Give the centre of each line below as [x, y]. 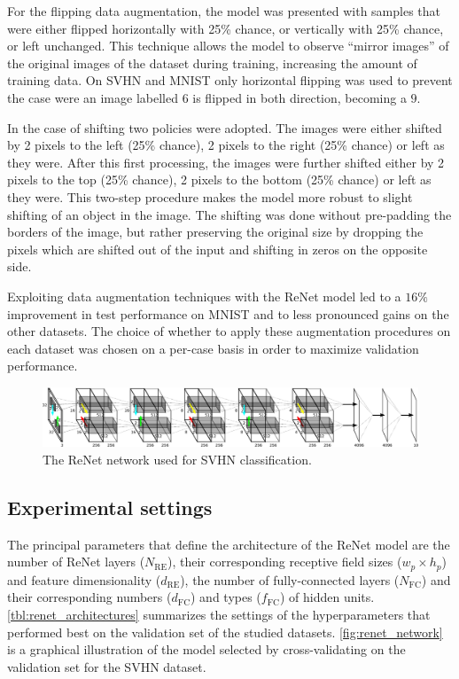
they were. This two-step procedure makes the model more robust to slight [210, 196]
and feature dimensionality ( [84, 579]
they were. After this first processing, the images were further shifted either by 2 [226, 162]
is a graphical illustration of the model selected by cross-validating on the [206, 649]
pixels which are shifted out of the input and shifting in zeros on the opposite [218, 249]
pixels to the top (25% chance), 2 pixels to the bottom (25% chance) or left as [219, 180]
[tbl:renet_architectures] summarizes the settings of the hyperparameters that [219, 614]
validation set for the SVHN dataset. [107, 666]
